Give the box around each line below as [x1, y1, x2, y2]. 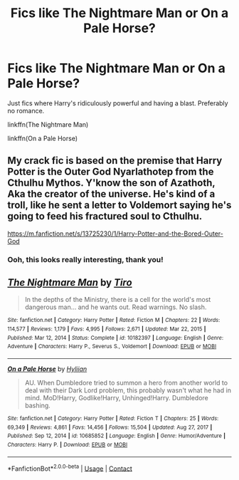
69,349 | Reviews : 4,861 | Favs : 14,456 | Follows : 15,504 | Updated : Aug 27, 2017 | [7, 424, 213, 431]
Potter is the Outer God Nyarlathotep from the [7, 166, 214, 178]
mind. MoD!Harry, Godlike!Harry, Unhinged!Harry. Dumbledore [24, 394, 208, 402]
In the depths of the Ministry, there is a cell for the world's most [24, 296, 211, 304]
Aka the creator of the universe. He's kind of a [7, 188, 216, 200]
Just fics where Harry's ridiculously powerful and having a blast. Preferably [7, 98, 229, 108]
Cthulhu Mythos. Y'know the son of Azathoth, [7, 177, 216, 189]
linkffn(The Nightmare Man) [7, 120, 89, 129]
